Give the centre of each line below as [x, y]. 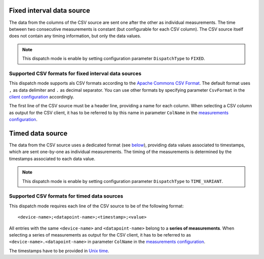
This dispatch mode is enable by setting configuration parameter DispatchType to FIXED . [114, 59]
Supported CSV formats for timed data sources [66, 196]
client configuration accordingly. [42, 97]
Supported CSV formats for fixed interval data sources [75, 73]
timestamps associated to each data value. [52, 159]
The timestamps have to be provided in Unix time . [59, 251]
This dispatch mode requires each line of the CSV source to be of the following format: [96, 206]
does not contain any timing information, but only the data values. [75, 36]
